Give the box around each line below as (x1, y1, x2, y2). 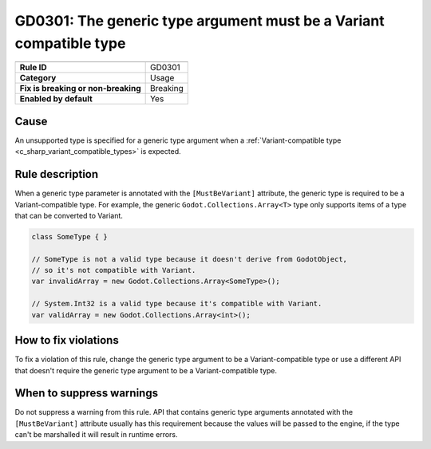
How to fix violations (14, 333, 119, 347)
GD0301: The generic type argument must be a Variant (14, 12, 385, 30)
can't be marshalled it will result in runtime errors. (14, 430, 179, 439)
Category (19, 73, 57, 84)
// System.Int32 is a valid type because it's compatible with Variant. (31, 299, 322, 309)
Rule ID (19, 62, 47, 73)
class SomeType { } (31, 232, 108, 241)
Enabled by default (19, 93, 93, 104)
